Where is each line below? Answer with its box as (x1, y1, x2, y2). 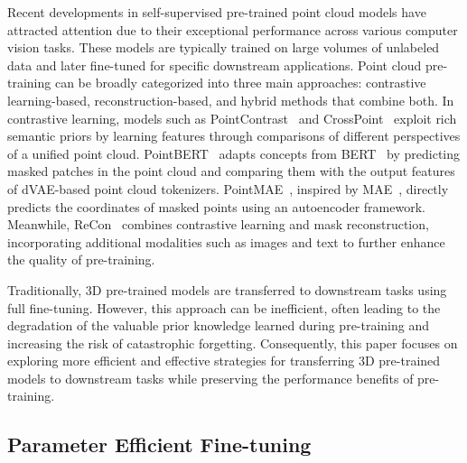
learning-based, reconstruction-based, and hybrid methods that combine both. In (7, 90, 454, 109)
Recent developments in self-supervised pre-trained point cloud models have (7, 3, 426, 21)
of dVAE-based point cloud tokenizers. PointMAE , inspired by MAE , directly (7, 179, 449, 198)
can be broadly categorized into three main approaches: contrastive (54, 73, 426, 92)
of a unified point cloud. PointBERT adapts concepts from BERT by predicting (7, 144, 461, 162)
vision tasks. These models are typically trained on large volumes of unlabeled (7, 38, 440, 57)
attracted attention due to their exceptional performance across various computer (7, 20, 458, 39)
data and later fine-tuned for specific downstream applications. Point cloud (7, 55, 422, 74)
